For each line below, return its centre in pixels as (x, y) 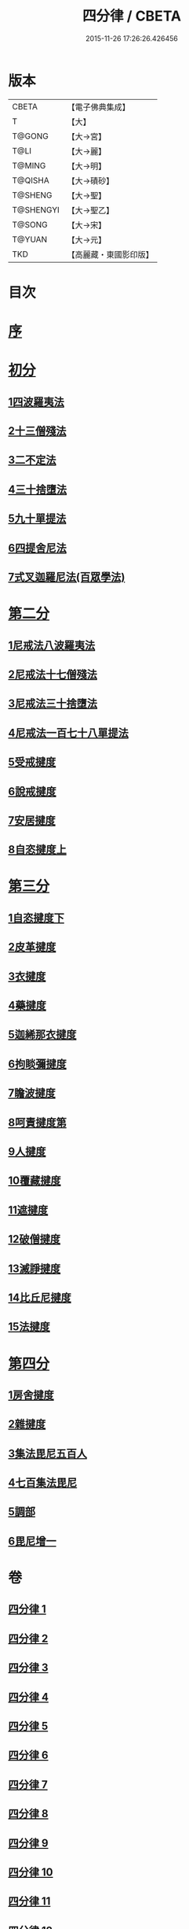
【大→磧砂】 (91, 180)
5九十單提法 (37, 519)
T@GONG (30, 136)
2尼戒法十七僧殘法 (53, 674)
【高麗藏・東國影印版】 (111, 254)
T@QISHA (31, 180)
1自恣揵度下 (36, 918)
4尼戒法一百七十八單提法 (69, 733)
